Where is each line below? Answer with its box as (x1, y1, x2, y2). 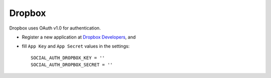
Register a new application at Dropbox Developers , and (22, 34, 136, 40)
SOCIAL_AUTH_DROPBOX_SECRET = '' (31, 62, 113, 67)
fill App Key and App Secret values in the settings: (22, 43, 130, 49)
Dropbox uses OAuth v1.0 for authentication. (9, 25, 101, 31)
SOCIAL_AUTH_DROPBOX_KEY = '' (31, 55, 105, 60)
